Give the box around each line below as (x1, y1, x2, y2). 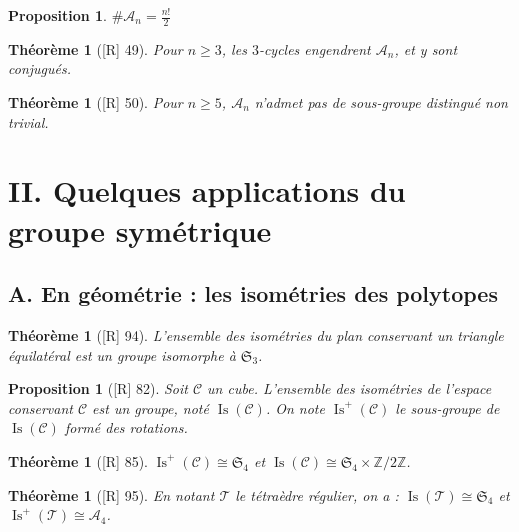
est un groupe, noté (92, 397, 209, 418)
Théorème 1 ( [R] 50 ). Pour (8, 92, 183, 113)
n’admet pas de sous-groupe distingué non (254, 92, 508, 113)
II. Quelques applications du (8, 170, 406, 211)
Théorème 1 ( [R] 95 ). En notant (8, 484, 215, 505)
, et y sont (394, 38, 458, 59)
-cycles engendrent (258, 38, 371, 59)
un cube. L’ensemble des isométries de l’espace (207, 378, 492, 399)
